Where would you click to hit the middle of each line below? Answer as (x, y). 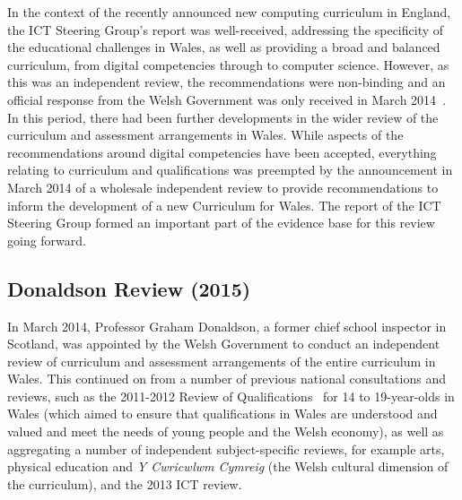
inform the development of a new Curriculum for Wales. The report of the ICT (224, 205)
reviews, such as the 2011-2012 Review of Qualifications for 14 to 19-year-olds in (231, 396)
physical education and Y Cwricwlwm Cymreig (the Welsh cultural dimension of (228, 466)
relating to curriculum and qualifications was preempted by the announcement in (230, 170)
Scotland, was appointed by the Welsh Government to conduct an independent (224, 344)
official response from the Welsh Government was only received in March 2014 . (227, 99)
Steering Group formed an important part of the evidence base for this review (221, 223)
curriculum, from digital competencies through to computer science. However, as (228, 64)
